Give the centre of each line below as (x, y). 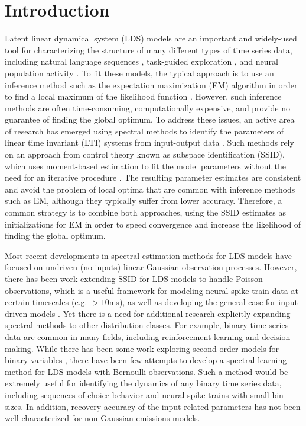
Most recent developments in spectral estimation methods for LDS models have (148, 255)
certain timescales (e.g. (46, 302)
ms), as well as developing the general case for (192, 302)
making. (19, 348)
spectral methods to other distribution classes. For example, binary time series (147, 325)
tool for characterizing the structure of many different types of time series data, (149, 49)
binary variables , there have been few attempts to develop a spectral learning (146, 360)
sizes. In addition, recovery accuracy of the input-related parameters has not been (153, 406)
